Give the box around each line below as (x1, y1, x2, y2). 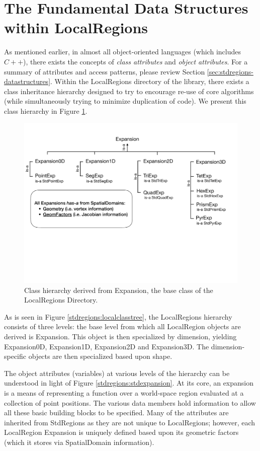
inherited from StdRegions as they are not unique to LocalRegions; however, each (4, 417, 255, 427)
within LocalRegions (4, 17, 148, 38)
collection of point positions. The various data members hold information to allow (4, 397, 256, 408)
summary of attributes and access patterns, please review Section (4, 66, 205, 77)
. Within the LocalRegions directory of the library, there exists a (50, 76, 249, 87)
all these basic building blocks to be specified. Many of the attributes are (4, 407, 229, 418)
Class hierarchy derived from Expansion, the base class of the (24, 284, 213, 295)
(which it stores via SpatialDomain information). (4, 436, 154, 447)
